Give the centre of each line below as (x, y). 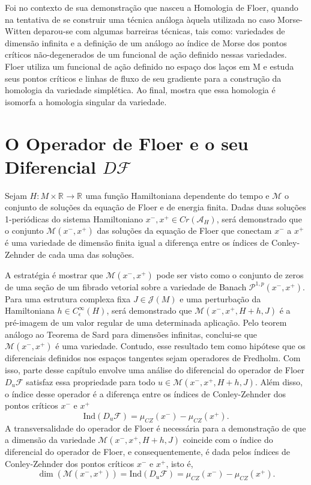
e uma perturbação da (220, 298)
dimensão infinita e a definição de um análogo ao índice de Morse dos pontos (146, 42)
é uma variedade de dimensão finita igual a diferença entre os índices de (137, 242)
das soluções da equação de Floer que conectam (184, 230)
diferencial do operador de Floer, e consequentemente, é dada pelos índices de (148, 452)
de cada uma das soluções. (86, 255)
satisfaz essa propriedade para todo (91, 381)
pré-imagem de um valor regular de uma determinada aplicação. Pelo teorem (146, 322)
